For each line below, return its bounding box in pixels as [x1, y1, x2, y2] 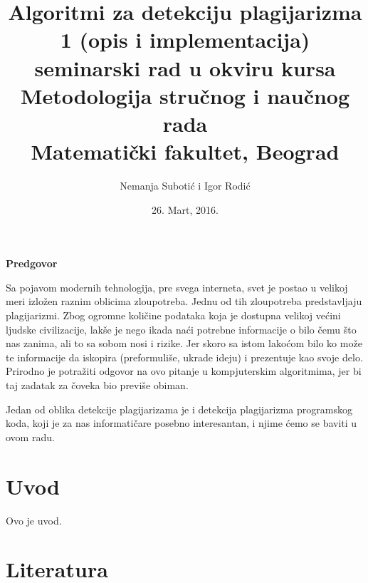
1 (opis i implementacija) [60, 25, 310, 54]
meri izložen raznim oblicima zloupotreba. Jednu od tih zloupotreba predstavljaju [6, 294, 362, 309]
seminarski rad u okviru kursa [34, 53, 336, 82]
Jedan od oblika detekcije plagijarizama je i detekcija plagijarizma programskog [6, 401, 352, 416]
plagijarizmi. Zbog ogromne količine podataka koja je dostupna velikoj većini [6, 308, 341, 323]
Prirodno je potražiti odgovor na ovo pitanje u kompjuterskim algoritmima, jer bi [6, 363, 362, 378]
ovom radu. [6, 429, 55, 444]
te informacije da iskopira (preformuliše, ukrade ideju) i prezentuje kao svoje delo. [6, 349, 363, 364]
